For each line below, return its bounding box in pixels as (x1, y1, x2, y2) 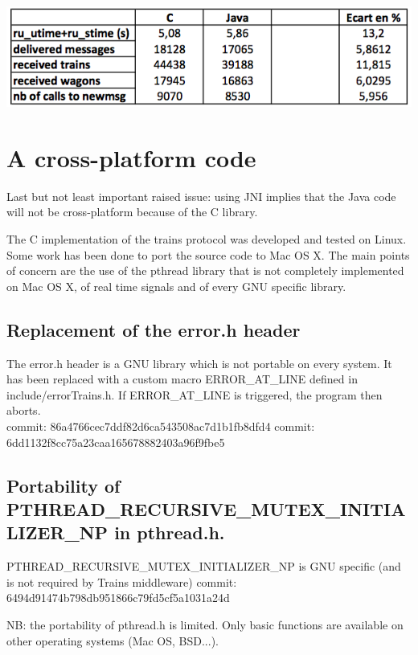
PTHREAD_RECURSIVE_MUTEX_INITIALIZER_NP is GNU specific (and (6, 558, 401, 575)
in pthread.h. (114, 520, 225, 545)
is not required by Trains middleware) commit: (6, 573, 237, 590)
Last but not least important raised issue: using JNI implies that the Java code (6, 187, 396, 204)
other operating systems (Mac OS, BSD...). (6, 632, 219, 649)
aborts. (6, 402, 41, 419)
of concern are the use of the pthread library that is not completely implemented (6, 262, 404, 279)
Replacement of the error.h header (6, 317, 301, 342)
